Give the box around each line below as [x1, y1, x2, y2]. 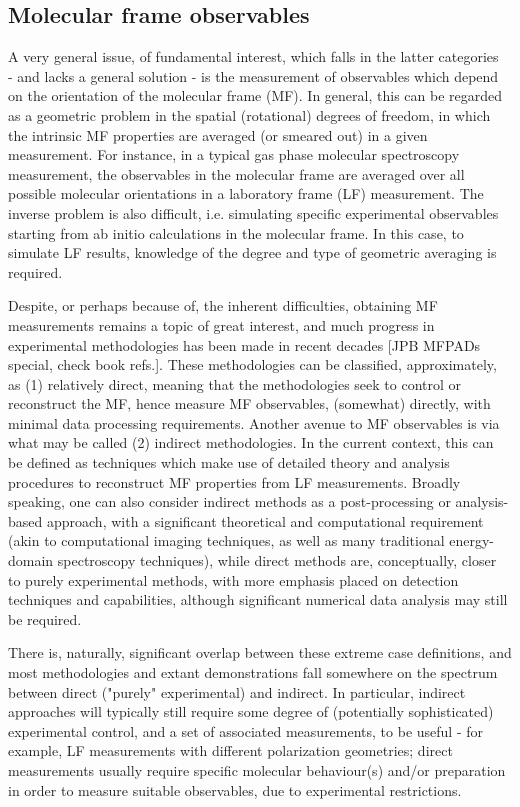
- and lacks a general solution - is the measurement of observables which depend [8, 65, 499, 86]
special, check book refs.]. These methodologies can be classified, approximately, [8, 354, 497, 375]
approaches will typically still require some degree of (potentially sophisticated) [8, 701, 494, 722]
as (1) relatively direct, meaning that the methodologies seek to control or [8, 373, 462, 394]
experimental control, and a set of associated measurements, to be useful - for [8, 720, 484, 741]
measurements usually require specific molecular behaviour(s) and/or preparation [8, 759, 506, 780]
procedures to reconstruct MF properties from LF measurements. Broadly [8, 471, 461, 492]
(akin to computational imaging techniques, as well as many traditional [8, 530, 445, 551]
